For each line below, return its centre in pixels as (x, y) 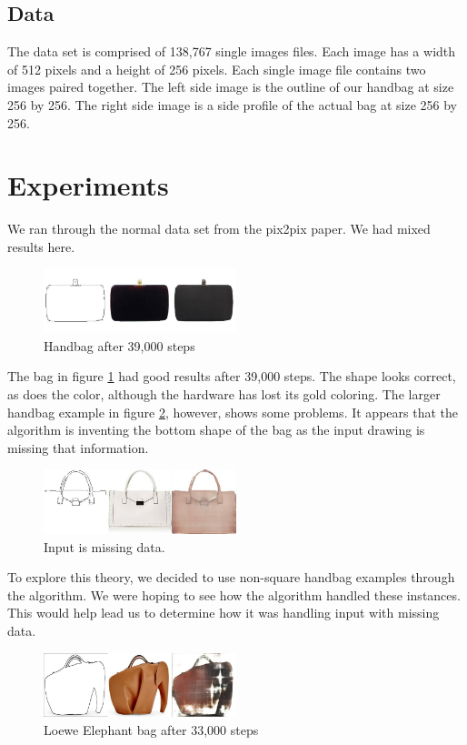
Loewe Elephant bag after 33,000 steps (151, 729)
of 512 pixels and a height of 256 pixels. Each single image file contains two (217, 69)
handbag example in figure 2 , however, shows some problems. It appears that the (233, 412)
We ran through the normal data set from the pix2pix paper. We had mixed (219, 229)
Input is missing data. (104, 546)
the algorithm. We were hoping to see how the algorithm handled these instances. (234, 594)
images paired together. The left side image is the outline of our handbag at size (231, 87)
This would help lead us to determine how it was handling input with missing (224, 613)
